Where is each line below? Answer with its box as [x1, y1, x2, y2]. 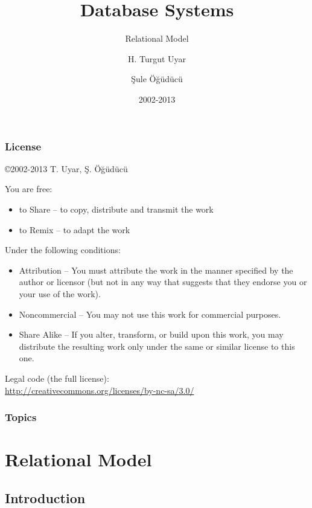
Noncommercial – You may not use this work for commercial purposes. [19, 307, 281, 320]
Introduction [5, 488, 86, 507]
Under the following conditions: [5, 243, 121, 256]
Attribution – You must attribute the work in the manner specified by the [19, 263, 293, 276]
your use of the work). [19, 287, 101, 300]
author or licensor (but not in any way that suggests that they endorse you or [19, 275, 307, 288]
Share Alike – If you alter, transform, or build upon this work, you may [19, 328, 284, 341]
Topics [5, 410, 37, 425]
